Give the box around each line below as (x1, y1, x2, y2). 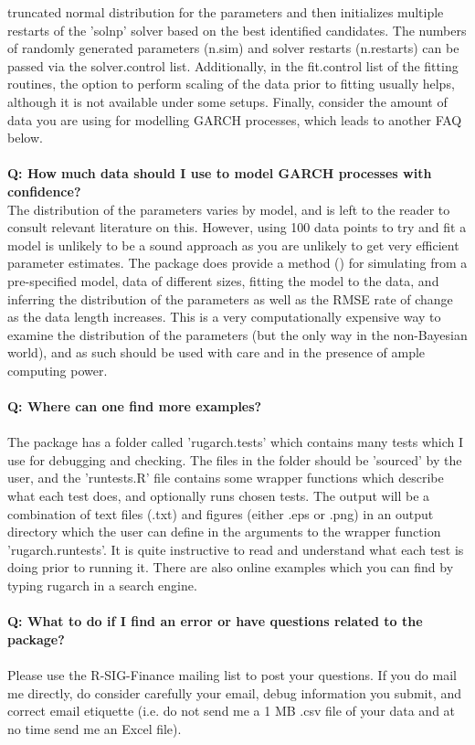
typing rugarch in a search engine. (7, 576, 197, 594)
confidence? (7, 181, 81, 200)
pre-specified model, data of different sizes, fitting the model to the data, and (7, 271, 439, 290)
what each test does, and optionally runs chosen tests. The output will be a (7, 486, 430, 506)
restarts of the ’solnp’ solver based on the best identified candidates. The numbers (7, 20, 467, 39)
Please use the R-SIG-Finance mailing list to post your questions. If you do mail (7, 665, 457, 684)
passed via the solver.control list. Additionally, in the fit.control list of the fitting (7, 56, 459, 75)
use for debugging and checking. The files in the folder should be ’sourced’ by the (7, 450, 462, 469)
